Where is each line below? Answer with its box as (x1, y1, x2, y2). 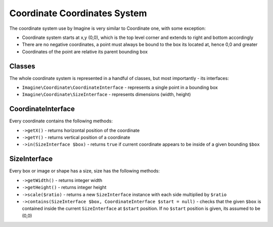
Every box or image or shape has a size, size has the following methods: (9, 168, 160, 174)
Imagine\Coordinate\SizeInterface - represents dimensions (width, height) (22, 92, 191, 98)
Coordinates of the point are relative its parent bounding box (22, 49, 148, 55)
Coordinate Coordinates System (9, 8, 147, 19)
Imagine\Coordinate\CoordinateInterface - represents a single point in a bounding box (22, 84, 218, 90)
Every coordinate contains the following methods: (9, 118, 113, 124)
